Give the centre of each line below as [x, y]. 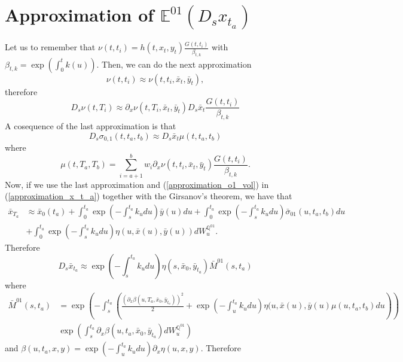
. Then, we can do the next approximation [174, 64]
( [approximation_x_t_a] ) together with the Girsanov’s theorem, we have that [149, 196]
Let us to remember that [50, 47]
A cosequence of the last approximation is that [91, 125]
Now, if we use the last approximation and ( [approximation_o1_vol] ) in [137, 184]
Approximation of [80, 15]
